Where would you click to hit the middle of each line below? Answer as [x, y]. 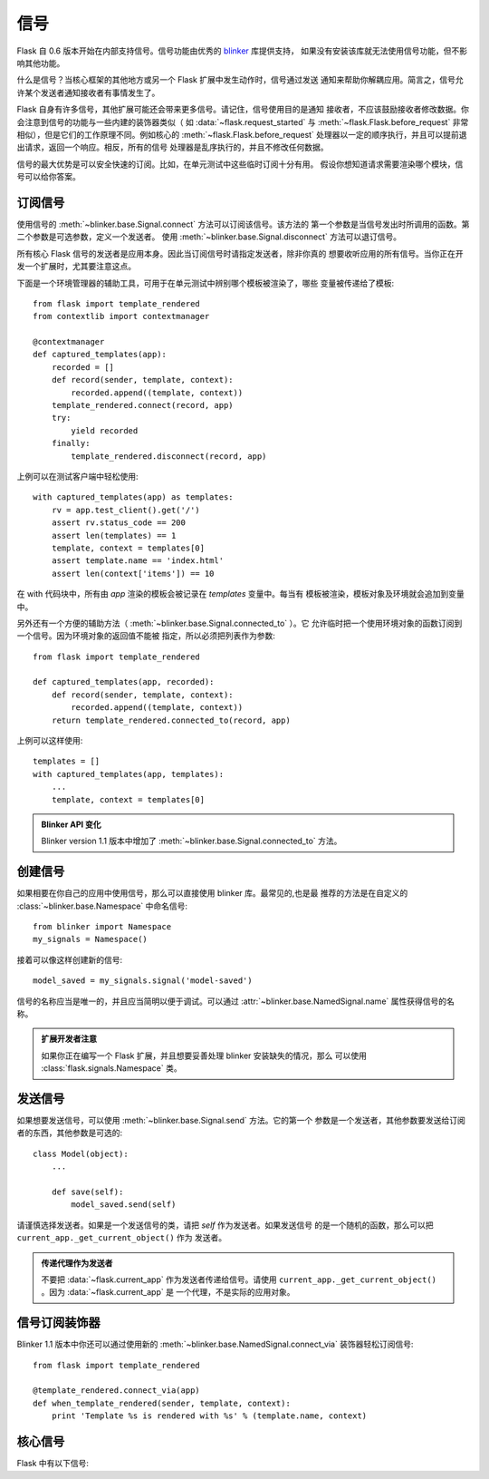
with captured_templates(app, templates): [129, 774]
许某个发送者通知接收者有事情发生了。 [88, 92]
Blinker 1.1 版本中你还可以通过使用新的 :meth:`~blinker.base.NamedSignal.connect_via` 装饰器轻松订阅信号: [215, 1344]
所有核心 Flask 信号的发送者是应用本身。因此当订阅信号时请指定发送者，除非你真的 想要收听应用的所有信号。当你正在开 [240, 253]
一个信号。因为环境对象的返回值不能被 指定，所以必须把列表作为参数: [146, 636]
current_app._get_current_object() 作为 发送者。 [122, 1238]
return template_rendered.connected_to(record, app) [171, 720]
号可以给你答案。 [48, 177]
